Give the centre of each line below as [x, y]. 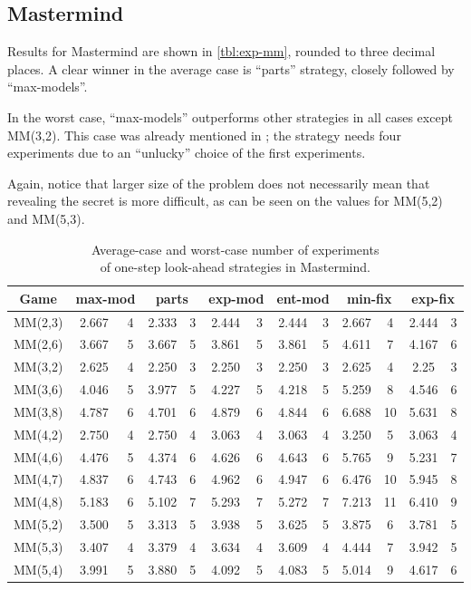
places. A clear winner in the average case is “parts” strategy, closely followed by [231, 68]
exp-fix [433, 298]
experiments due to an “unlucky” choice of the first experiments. [187, 153]
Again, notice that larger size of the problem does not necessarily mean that [219, 183]
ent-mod [303, 298]
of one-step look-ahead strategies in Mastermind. [235, 267]
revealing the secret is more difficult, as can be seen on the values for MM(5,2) [225, 201]
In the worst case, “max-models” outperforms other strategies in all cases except [230, 116]
